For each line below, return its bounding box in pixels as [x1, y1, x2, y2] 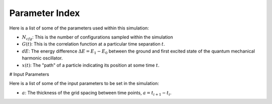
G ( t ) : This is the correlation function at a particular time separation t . [22, 41, 165, 47]
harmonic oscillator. [22, 55, 63, 61]
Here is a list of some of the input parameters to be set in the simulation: [9, 80, 159, 86]
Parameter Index [9, 7, 80, 18]
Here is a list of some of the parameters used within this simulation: [9, 25, 149, 31]
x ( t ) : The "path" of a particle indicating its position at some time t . [22, 62, 160, 68]
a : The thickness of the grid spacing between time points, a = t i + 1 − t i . [22, 89, 172, 97]
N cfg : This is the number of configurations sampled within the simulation [22, 34, 173, 41]
